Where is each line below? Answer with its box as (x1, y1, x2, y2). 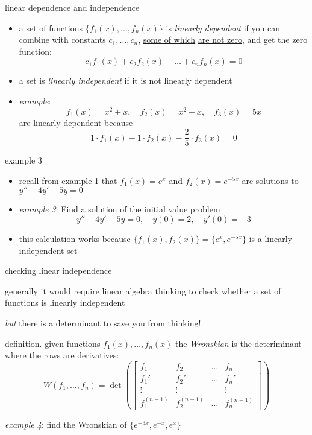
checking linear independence (5, 264, 112, 277)
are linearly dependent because (19, 116, 133, 129)
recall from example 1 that (19, 174, 117, 186)
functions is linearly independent (5, 296, 125, 309)
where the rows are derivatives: (5, 349, 119, 361)
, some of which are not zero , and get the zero (138, 33, 308, 46)
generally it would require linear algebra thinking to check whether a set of (5, 284, 281, 297)
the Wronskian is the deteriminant (175, 337, 302, 349)
